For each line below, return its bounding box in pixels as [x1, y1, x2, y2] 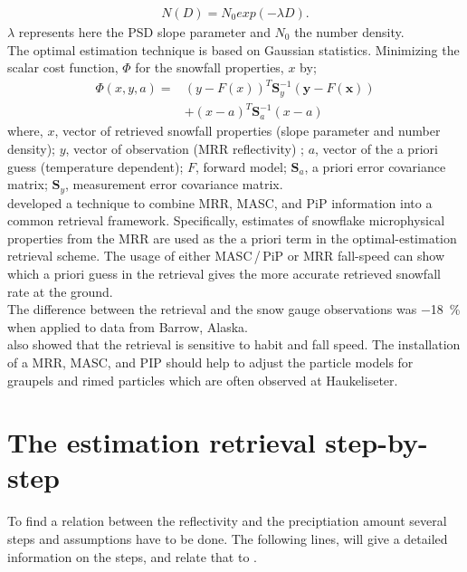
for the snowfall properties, [135, 58, 284, 77]
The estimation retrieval [7, 424, 316, 461]
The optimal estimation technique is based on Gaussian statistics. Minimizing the [7, 40, 460, 59]
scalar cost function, [7, 58, 119, 77]
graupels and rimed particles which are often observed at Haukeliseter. [7, 370, 398, 389]
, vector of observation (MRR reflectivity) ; [65, 138, 304, 157]
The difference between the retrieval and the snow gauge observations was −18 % [7, 300, 461, 319]
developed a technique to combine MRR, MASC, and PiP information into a [7, 193, 433, 212]
